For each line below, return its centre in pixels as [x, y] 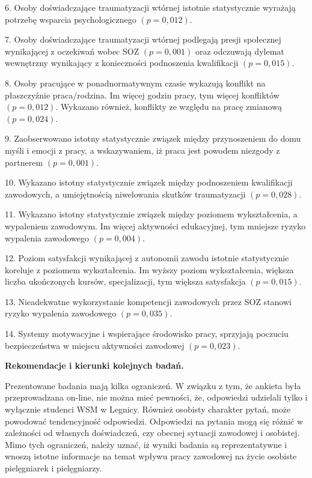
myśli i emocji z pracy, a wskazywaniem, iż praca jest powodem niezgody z [142, 150]
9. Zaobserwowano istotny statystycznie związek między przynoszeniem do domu [153, 138]
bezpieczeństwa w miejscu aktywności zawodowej [95, 345]
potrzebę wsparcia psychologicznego [71, 19]
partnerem [24, 162]
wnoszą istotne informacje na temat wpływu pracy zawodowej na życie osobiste [151, 456]
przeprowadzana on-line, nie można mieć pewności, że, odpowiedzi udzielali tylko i [156, 397]
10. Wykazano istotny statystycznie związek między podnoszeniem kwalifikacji [149, 182]
